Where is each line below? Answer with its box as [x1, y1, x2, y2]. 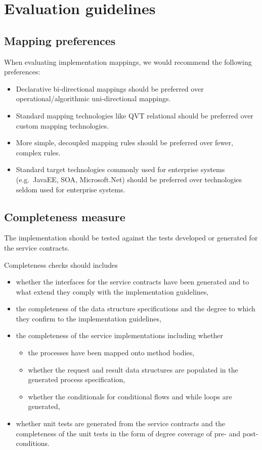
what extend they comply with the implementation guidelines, [16, 286, 209, 297]
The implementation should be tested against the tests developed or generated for [4, 232, 258, 243]
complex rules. [16, 147, 61, 157]
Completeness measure [4, 209, 125, 224]
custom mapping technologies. [16, 120, 109, 131]
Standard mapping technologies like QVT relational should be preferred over [16, 110, 253, 120]
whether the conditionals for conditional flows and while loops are [28, 391, 232, 401]
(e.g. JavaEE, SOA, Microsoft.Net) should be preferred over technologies [16, 174, 242, 184]
